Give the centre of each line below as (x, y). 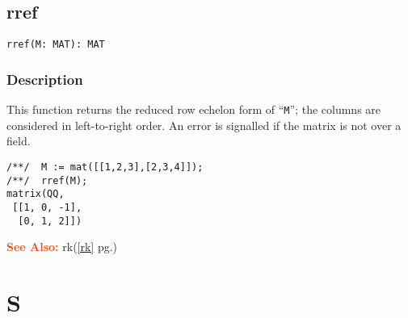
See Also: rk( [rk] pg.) (62, 247)
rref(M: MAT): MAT (56, 45)
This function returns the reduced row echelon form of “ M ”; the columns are (194, 109)
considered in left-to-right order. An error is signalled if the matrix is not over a (204, 125)
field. (19, 141)
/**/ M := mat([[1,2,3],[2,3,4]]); (105, 167)
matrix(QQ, (36, 194)
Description (45, 79)
